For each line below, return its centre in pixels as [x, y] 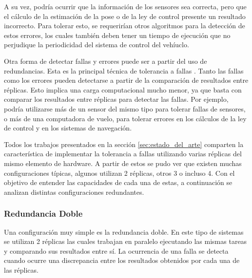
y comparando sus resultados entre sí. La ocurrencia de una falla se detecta [116, 250]
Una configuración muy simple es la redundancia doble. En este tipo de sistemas [124, 232]
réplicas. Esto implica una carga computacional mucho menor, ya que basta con [123, 89]
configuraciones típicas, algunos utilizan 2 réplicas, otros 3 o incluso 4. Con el [119, 173]
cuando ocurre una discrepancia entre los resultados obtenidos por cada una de [122, 260]
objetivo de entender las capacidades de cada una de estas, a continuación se [118, 182]
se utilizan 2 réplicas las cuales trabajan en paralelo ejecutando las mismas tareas [126, 241]
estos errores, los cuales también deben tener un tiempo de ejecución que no [117, 35]
